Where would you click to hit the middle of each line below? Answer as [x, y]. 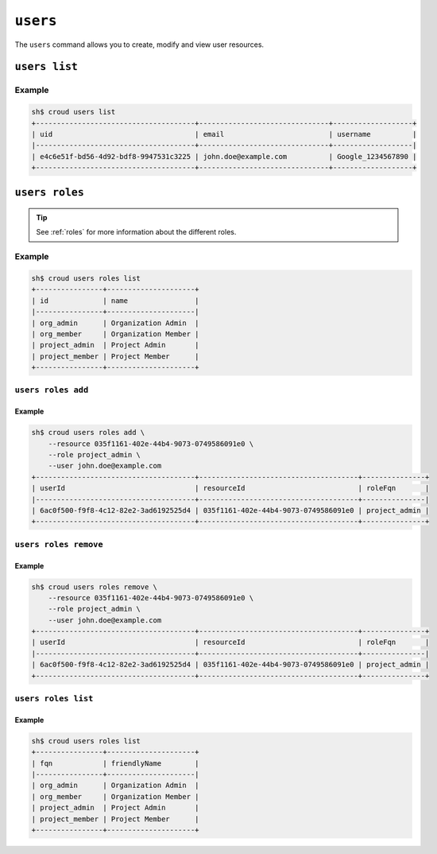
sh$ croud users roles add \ [88, 433]
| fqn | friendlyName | [115, 763]
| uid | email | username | [224, 134]
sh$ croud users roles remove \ [95, 587]
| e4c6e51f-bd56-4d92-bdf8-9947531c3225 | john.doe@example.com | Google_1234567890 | [224, 156]
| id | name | [115, 301]
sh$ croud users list [73, 112]
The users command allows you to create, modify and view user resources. [139, 45]
